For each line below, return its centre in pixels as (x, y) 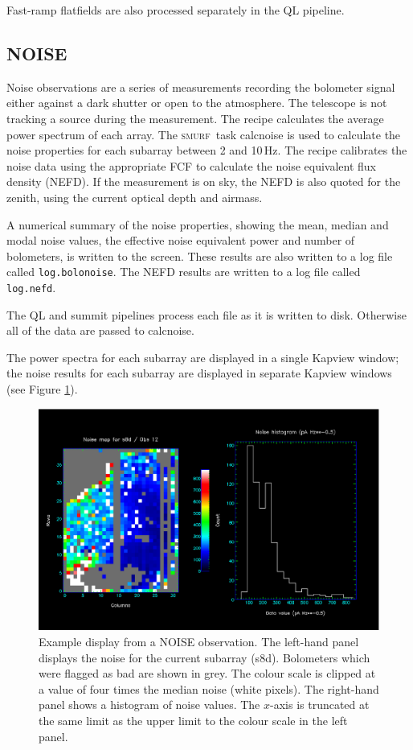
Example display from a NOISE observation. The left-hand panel (199, 641)
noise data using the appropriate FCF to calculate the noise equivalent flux (191, 165)
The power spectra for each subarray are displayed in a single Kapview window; (203, 357)
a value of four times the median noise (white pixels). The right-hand (209, 688)
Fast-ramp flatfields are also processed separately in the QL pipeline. (176, 10)
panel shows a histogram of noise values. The (149, 705)
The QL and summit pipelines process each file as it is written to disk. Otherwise (206, 314)
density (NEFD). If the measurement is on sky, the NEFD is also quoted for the (204, 181)
